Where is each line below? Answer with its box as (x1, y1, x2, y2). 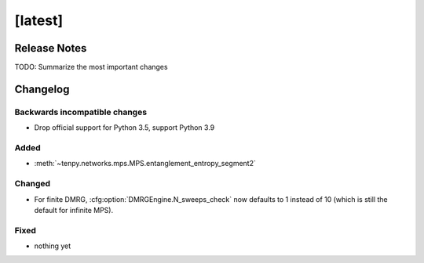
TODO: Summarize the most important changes (14, 63, 168, 72)
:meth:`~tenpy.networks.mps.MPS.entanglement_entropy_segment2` (34, 159, 257, 168)
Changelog (14, 82, 70, 95)
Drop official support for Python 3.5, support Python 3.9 (34, 123, 215, 132)
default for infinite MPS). (34, 205, 114, 214)
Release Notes (14, 41, 87, 55)
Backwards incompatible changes (14, 106, 148, 117)
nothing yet (34, 241, 71, 250)
